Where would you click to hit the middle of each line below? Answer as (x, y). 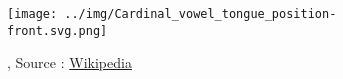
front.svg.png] (57, 30)
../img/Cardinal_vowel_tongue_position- (200, 14)
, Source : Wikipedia (69, 62)
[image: (32, 14)
